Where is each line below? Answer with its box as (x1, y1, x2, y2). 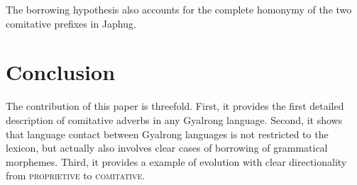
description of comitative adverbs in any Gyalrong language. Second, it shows (6, 112, 343, 127)
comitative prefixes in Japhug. (6, 16, 136, 30)
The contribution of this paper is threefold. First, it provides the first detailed (6, 99, 344, 113)
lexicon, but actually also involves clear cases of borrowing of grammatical (6, 140, 328, 155)
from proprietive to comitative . (6, 168, 145, 183)
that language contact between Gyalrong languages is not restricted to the (6, 126, 329, 141)
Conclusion (6, 57, 116, 86)
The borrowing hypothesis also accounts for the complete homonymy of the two (6, 2, 352, 16)
